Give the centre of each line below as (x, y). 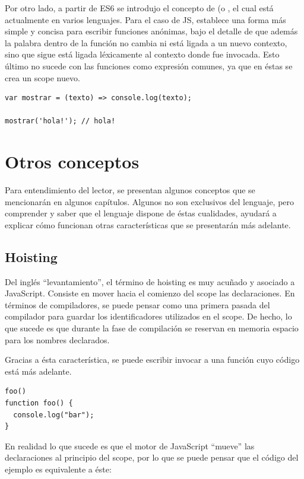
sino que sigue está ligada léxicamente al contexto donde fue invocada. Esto (142, 54)
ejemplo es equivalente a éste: (58, 469)
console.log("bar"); (54, 415)
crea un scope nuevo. (42, 77)
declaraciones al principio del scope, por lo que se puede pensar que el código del (152, 457)
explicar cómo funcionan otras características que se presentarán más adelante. (148, 224)
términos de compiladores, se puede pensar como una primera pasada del (137, 304)
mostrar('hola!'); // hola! (60, 121)
